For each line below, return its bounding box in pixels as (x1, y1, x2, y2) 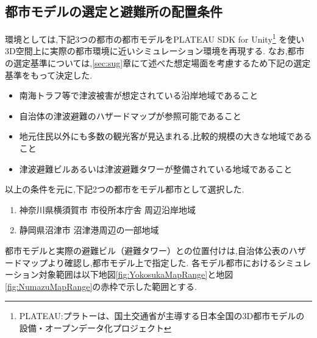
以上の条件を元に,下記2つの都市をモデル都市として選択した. (5, 183, 244, 195)
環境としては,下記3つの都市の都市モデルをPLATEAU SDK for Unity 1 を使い (5, 31, 305, 45)
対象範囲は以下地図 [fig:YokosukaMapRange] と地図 (38, 268, 233, 281)
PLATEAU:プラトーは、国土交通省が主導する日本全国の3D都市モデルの (19, 309, 305, 322)
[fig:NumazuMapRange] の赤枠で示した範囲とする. (5, 280, 197, 292)
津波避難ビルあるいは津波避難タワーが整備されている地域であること (19, 162, 293, 175)
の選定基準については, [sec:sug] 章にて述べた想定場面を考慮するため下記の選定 (5, 57, 311, 69)
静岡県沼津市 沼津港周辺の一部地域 (19, 224, 159, 236)
